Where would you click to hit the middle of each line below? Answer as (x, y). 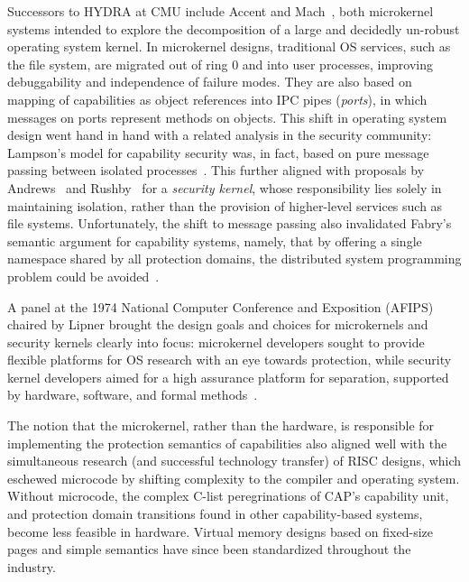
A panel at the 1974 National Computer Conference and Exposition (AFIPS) (221, 306)
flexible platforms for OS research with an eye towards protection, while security (230, 360)
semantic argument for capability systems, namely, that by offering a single (215, 240)
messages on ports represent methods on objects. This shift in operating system (227, 117)
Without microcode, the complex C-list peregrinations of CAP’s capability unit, (228, 496)
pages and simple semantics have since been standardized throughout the (209, 549)
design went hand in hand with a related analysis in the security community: (220, 135)
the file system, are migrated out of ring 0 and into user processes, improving (221, 64)
